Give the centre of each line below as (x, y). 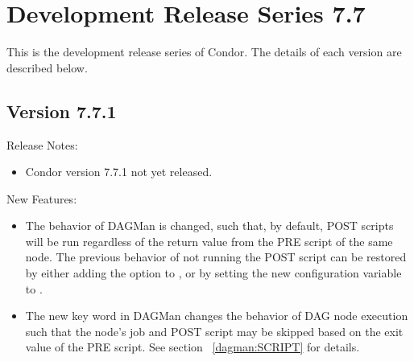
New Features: (42, 198)
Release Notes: (42, 144)
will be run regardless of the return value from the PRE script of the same (209, 241)
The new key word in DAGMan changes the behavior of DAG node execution (217, 316)
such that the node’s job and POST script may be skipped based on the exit (214, 331)
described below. (47, 67)
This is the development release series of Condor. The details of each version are (204, 52)
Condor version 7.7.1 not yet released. (119, 172)
